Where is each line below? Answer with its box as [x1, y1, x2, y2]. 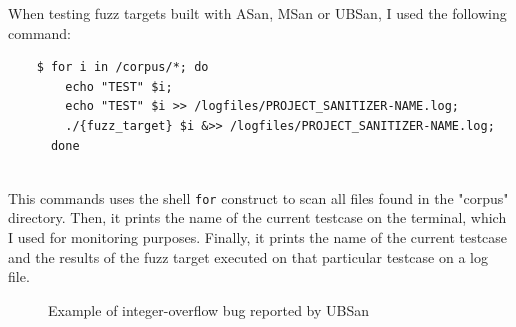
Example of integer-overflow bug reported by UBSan [48, 299, 370, 320]
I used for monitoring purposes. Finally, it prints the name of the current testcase [8, 227, 508, 247]
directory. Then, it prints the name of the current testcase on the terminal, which [8, 207, 507, 228]
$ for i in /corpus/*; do [36, 60, 209, 75]
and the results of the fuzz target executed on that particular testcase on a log [8, 246, 488, 267]
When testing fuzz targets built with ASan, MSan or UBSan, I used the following [8, 3, 507, 23]
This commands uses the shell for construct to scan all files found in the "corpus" [8, 187, 509, 208]
